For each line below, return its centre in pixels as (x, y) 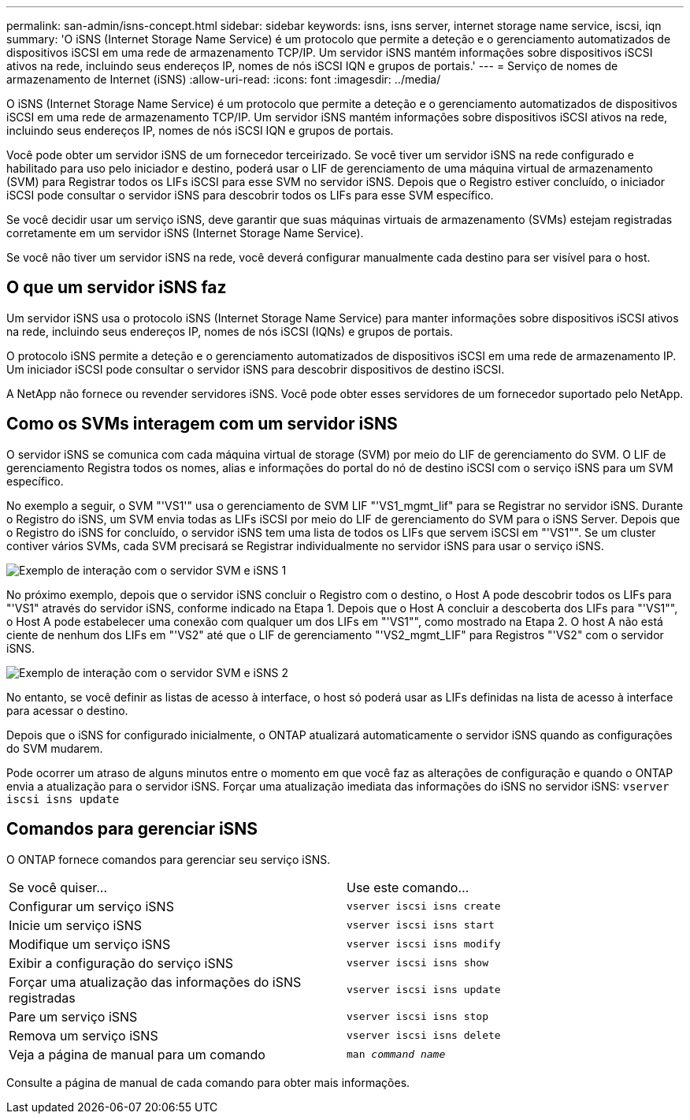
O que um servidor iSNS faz (117, 288)
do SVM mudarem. (55, 748)
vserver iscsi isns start (421, 925)
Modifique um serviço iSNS (90, 944)
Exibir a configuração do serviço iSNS (121, 963)
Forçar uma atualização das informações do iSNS (155, 982)
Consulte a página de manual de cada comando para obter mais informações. (208, 1082)
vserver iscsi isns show (418, 963)
